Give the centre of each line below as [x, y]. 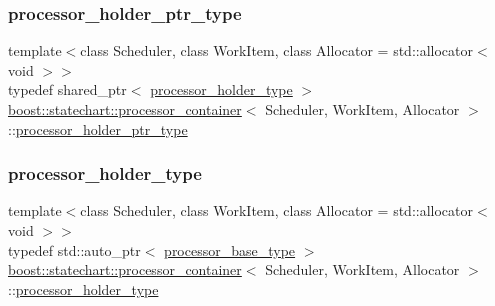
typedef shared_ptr [67, 89]
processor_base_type [230, 249]
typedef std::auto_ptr [74, 249]
